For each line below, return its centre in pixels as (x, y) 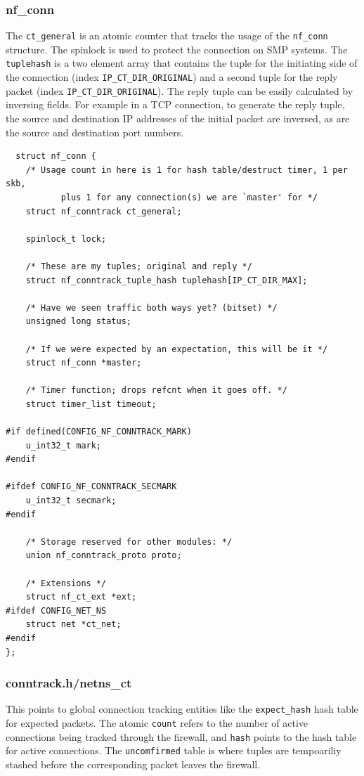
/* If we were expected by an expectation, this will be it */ (177, 349)
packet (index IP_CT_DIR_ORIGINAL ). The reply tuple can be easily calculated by (180, 90)
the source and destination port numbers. (95, 132)
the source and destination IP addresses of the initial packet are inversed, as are (178, 118)
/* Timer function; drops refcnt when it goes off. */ (156, 390)
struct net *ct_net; (73, 625)
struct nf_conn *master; (84, 363)
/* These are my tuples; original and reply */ (139, 266)
